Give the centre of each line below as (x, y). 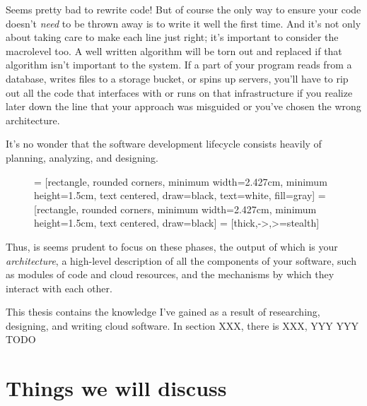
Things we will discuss (116, 388)
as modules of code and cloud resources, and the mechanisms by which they (170, 274)
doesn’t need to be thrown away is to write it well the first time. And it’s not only (183, 23)
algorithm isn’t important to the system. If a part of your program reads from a (179, 65)
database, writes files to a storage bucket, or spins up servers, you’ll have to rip (177, 78)
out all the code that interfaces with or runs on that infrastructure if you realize (179, 92)
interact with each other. (59, 288)
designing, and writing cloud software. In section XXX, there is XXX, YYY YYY (182, 325)
